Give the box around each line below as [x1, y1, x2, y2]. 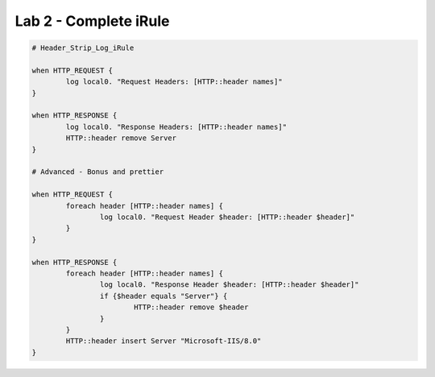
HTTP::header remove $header [133, 303, 249, 312]
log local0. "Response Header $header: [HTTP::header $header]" [99, 280, 359, 289]
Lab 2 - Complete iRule [14, 12, 170, 30]
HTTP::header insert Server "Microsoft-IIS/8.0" [65, 337, 262, 346]
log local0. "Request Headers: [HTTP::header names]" [65, 77, 283, 86]
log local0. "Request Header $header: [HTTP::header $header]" [99, 213, 355, 222]
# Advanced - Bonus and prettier [31, 168, 164, 176]
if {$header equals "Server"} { [99, 291, 228, 300]
